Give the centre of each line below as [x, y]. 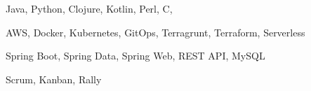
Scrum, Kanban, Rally [54, 79]
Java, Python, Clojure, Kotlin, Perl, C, [89, 8]
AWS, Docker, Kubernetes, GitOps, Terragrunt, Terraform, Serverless [155, 32]
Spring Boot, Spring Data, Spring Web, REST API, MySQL [135, 56]
